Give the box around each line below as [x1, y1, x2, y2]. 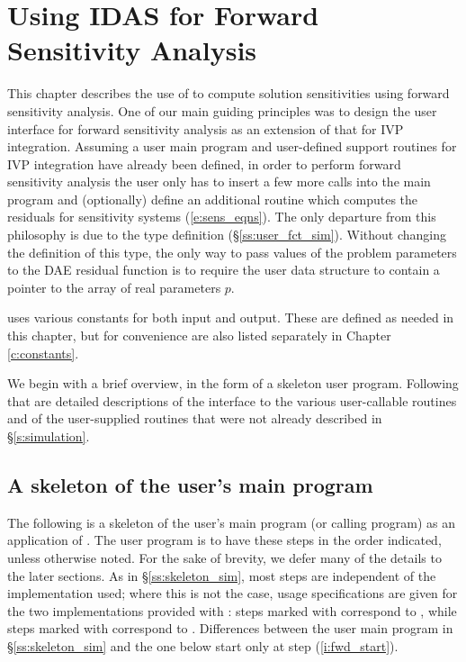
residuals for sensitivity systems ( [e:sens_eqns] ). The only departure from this [7, 207, 436, 226]
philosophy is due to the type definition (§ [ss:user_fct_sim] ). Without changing [7, 225, 447, 244]
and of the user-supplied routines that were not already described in [7, 409, 382, 428]
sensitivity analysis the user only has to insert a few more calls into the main [7, 172, 431, 191]
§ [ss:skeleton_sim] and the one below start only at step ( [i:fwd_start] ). [7, 636, 399, 655]
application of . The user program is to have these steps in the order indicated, [7, 531, 442, 549]
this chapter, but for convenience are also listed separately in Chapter [7, 326, 391, 345]
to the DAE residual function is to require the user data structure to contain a [7, 260, 440, 279]
